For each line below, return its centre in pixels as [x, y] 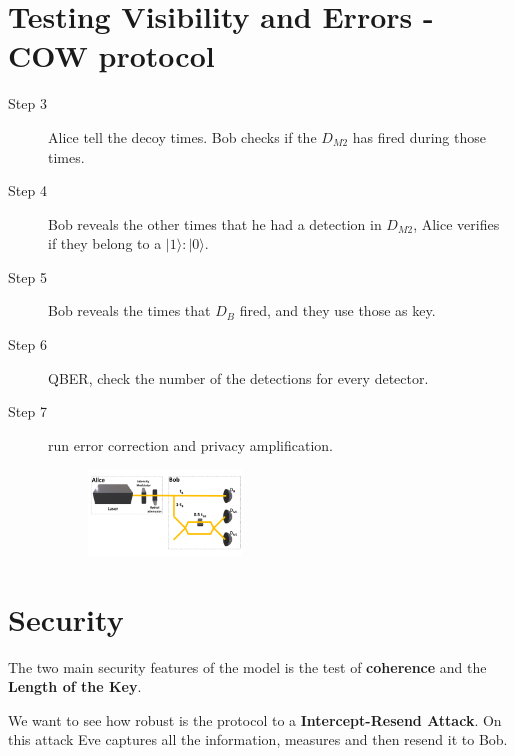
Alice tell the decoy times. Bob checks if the [182, 136]
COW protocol [111, 55]
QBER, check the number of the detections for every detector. [238, 377]
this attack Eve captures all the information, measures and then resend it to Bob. [258, 739]
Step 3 [27, 103]
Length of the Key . [75, 686]
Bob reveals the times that [129, 310]
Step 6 [27, 344]
